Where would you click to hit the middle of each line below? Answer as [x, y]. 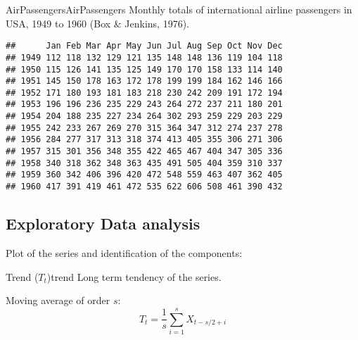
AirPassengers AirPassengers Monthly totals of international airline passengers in [179, 9]
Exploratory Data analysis [103, 223]
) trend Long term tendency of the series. [134, 276]
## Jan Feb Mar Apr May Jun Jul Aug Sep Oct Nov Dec [144, 46]
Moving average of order [58, 300]
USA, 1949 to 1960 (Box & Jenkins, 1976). [98, 23]
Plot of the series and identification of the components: [124, 252]
